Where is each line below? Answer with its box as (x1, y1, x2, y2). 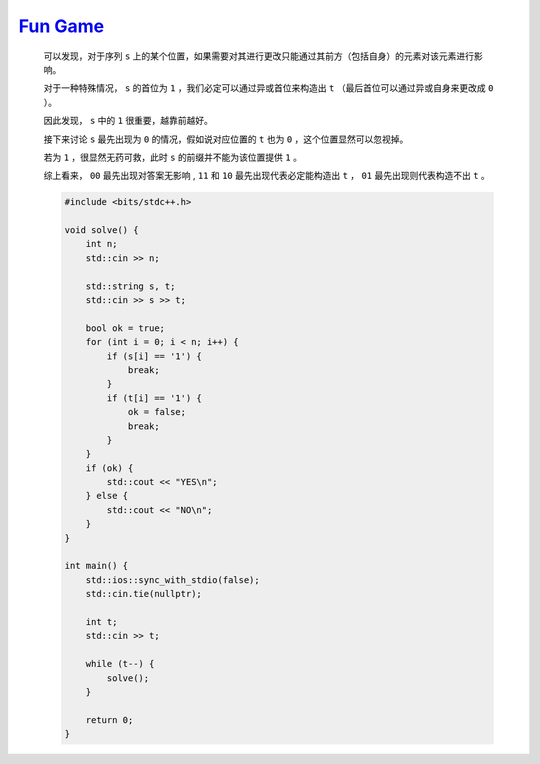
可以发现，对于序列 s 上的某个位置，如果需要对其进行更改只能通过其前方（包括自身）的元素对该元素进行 (43, 50, 475, 62)
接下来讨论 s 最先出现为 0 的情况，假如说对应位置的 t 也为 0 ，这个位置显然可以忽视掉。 (43, 133, 409, 145)
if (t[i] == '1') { (106, 392, 202, 404)
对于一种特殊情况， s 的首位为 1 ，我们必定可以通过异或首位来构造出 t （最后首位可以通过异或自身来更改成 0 (43, 82, 494, 94)
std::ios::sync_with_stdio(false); (85, 574, 260, 585)
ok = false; (127, 406, 187, 418)
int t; (85, 616, 118, 627)
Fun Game (18, 15, 105, 37)
